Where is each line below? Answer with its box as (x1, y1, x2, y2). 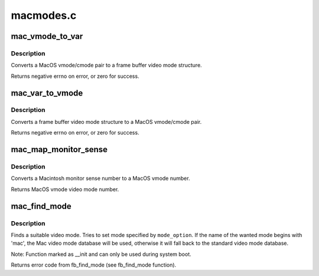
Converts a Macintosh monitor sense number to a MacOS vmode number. (11, 175, 190, 182)
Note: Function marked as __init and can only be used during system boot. (11, 251, 191, 258)
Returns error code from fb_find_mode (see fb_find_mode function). (11, 261, 177, 268)
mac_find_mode (11, 201, 72, 211)
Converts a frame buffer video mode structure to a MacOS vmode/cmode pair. (11, 118, 202, 125)
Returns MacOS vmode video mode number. (11, 186, 119, 193)
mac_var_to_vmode (11, 88, 83, 98)
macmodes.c (11, 9, 77, 22)
